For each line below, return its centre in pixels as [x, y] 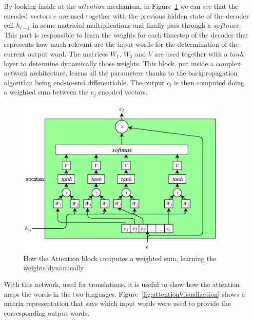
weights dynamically [54, 268]
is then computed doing [209, 82]
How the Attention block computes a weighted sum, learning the [120, 258]
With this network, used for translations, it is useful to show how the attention [122, 284]
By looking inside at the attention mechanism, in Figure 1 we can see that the [121, 6]
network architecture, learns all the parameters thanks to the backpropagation [121, 73]
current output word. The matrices [56, 53]
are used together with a [191, 53]
